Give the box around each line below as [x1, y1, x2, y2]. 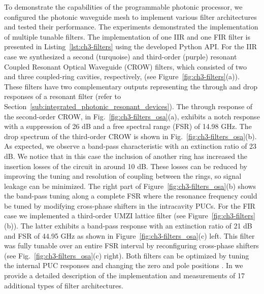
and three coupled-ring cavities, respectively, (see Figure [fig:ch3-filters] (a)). [4, 71, 240, 82]
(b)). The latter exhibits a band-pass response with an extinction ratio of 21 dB [4, 220, 252, 231]
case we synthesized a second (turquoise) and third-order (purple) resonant [4, 51, 237, 61]
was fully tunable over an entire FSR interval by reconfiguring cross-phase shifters [4, 240, 259, 251]
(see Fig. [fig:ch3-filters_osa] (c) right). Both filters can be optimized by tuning [4, 250, 249, 260]
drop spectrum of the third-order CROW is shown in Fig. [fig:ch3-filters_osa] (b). [4, 130, 257, 141]
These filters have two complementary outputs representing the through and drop [4, 81, 258, 91]
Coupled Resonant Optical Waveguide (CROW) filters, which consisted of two [4, 61, 247, 72]
